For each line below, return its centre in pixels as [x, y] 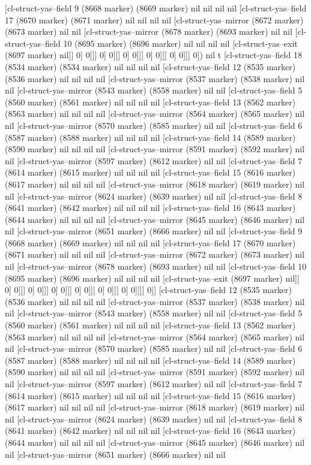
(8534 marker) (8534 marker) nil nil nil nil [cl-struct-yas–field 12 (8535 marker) [150, 66]
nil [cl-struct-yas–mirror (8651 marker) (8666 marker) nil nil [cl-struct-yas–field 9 [154, 231]
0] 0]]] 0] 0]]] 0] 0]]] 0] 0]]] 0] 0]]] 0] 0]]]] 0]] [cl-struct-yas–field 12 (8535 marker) [148, 290]
